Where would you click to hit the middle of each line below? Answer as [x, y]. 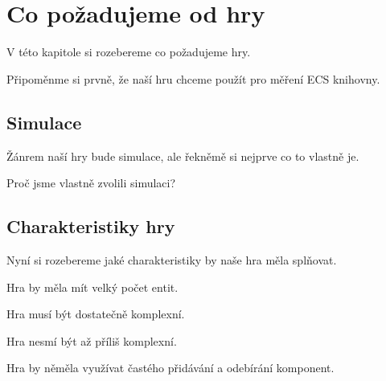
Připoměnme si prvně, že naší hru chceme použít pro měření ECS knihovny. [193, 78]
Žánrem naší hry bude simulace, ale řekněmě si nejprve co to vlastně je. [183, 156]
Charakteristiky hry [91, 226]
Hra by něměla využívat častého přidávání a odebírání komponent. [170, 368]
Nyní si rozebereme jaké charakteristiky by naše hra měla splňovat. [172, 259]
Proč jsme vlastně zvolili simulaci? [91, 183]
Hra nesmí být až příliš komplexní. [92, 340]
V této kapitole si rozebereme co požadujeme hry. [129, 52]
